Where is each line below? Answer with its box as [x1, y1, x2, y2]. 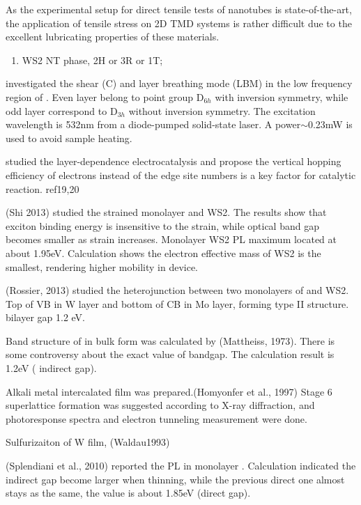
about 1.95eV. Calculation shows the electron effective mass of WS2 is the [6, 245, 321, 260]
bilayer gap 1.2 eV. [6, 310, 85, 325]
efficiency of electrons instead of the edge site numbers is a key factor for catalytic [6, 167, 356, 182]
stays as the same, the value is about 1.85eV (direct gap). [6, 485, 251, 500]
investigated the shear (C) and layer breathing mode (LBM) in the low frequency [6, 76, 353, 91]
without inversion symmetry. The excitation [128, 103, 316, 118]
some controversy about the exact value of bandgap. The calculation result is [6, 347, 335, 362]
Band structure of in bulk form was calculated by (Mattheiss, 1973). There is [6, 333, 335, 348]
